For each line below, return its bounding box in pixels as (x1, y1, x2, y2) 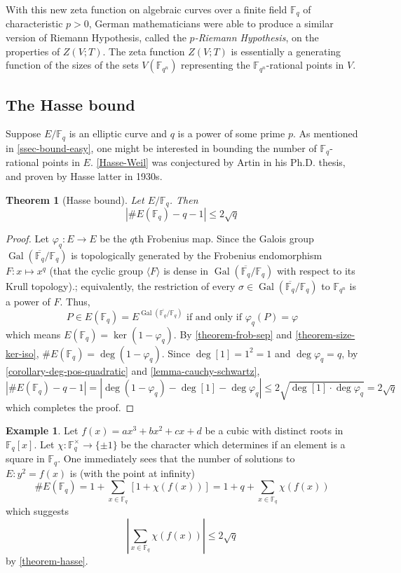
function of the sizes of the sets (6, 57, 139, 72)
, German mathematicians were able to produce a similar (88, 16, 334, 31)
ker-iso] (6, 345, 36, 360)
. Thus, (60, 294, 90, 308)
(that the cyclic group (49, 263, 143, 277)
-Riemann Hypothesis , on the (194, 30, 319, 45)
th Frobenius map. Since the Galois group (134, 230, 314, 245)
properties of (6, 43, 60, 58)
